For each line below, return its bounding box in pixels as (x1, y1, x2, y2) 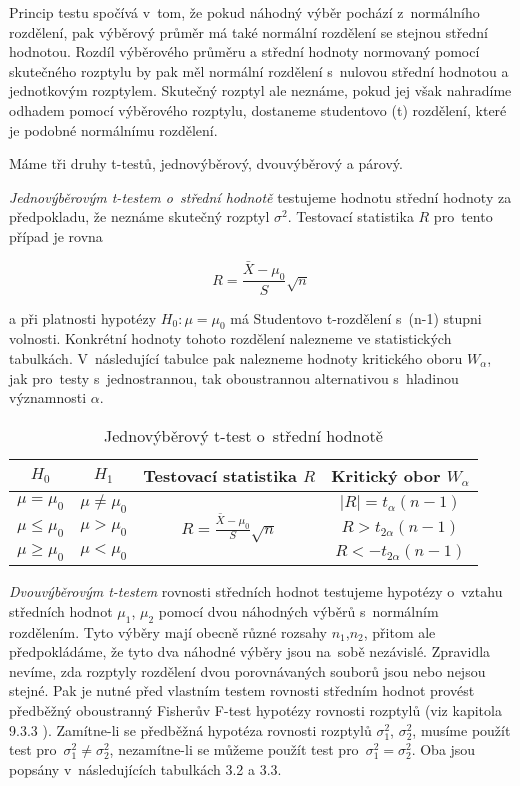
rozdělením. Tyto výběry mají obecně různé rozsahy (9, 621, 327, 642)
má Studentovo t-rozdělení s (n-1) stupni (230, 307, 482, 328)
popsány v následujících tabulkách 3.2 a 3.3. (9, 758, 282, 779)
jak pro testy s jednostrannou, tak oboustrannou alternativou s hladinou (9, 367, 459, 388)
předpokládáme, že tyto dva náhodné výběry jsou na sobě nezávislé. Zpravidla (9, 641, 491, 662)
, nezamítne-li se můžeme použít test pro (109, 739, 359, 760)
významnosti (9, 387, 87, 408)
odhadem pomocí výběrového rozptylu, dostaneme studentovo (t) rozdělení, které (9, 99, 507, 120)
